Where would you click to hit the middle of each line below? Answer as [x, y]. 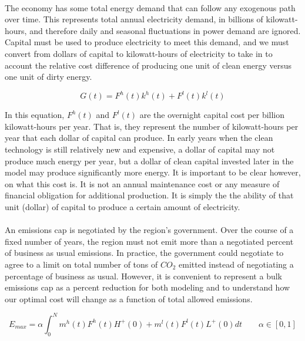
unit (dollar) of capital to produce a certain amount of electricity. [123, 207]
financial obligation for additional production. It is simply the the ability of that [149, 195]
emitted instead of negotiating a [236, 264]
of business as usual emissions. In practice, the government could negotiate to [144, 253]
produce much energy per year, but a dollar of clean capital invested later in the [149, 161]
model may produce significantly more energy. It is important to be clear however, [153, 172]
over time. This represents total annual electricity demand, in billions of [134, 19]
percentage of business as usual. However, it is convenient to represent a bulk [143, 276]
